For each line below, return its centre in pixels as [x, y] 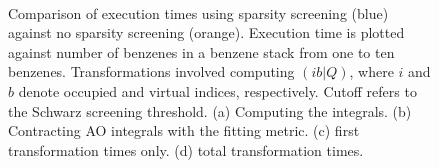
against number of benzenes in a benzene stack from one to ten [201, 51]
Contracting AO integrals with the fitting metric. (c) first [184, 130]
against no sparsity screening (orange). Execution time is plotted [206, 32]
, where [371, 71]
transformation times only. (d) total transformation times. [186, 149]
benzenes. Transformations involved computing [151, 71]
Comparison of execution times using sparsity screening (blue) [198, 12]
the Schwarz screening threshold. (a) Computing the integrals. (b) [210, 110]
